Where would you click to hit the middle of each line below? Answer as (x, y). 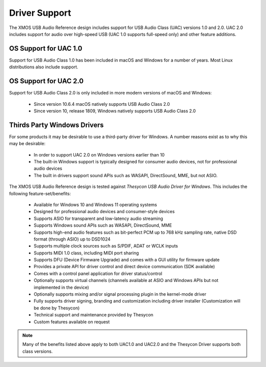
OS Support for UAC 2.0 (46, 81)
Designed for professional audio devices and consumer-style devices (104, 212)
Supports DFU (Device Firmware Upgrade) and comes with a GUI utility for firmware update (127, 260)
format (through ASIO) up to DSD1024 (72, 239)
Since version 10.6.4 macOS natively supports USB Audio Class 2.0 (102, 104)
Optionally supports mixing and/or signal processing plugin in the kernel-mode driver (120, 294)
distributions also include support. (44, 67)
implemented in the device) (61, 287)
